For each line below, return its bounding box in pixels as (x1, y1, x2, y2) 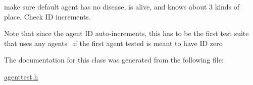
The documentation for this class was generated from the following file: (4, 54, 224, 65)
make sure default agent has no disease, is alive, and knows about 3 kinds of (4, 1, 240, 11)
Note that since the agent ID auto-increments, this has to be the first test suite (4, 28, 249, 38)
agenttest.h (4, 71, 38, 81)
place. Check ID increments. (4, 11, 91, 21)
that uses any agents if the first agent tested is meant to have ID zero (4, 37, 223, 48)
